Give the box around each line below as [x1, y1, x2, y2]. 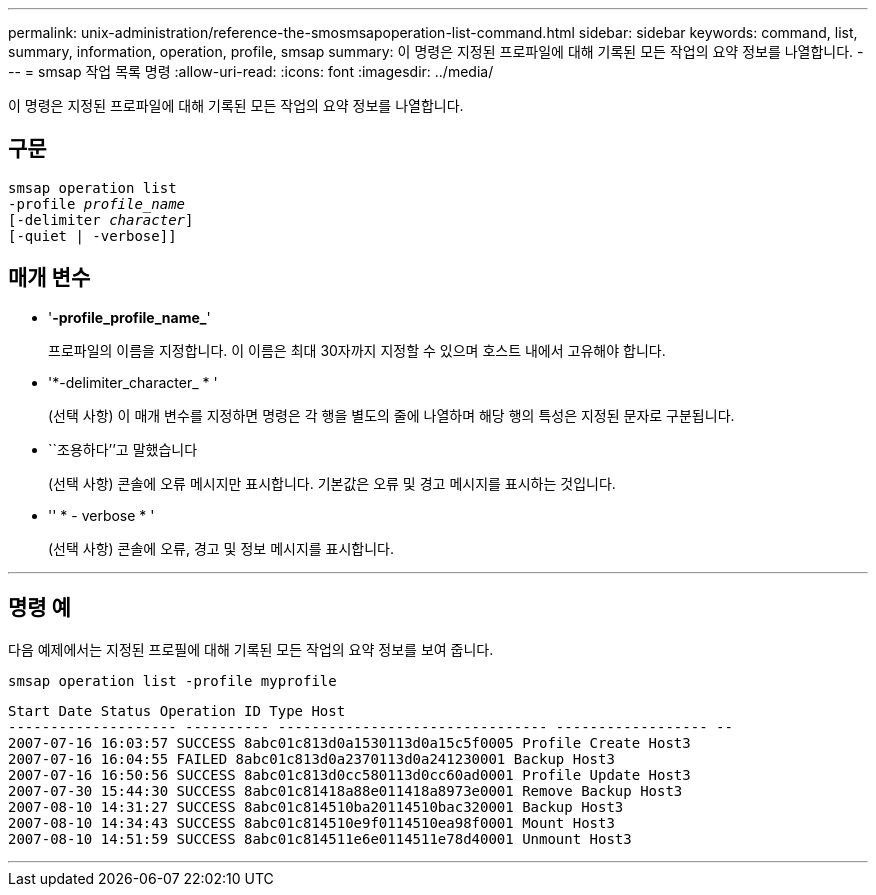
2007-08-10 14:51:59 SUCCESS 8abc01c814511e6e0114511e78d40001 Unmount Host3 [8, 830, 632, 847]
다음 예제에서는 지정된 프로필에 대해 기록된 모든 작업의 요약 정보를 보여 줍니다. [8, 640, 494, 658]
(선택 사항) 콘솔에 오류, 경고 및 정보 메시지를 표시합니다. [48, 539, 395, 557]
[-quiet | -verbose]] [8, 227, 177, 244]
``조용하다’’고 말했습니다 [48, 440, 198, 458]
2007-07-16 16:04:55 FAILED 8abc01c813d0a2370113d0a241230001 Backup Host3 [8, 750, 615, 767]
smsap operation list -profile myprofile [8, 672, 337, 689]
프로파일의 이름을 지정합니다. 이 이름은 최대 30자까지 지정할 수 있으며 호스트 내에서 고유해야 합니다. [48, 341, 666, 359]
